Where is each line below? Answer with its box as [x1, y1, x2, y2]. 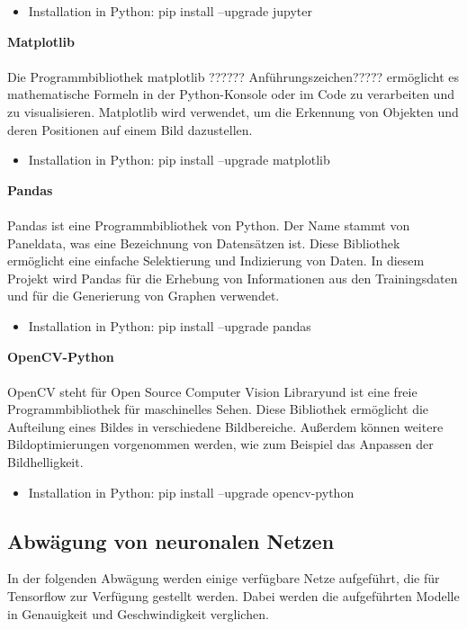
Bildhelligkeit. [7, 453, 84, 472]
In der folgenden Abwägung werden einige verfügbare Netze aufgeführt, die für [7, 569, 440, 588]
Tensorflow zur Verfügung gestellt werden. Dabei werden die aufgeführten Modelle [7, 587, 460, 606]
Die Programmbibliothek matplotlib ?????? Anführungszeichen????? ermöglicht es [7, 67, 459, 85]
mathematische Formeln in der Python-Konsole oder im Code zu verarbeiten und [7, 85, 454, 103]
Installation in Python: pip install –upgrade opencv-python [28, 482, 355, 501]
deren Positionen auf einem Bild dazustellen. [7, 120, 253, 139]
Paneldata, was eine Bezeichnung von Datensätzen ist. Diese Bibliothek [7, 233, 400, 252]
